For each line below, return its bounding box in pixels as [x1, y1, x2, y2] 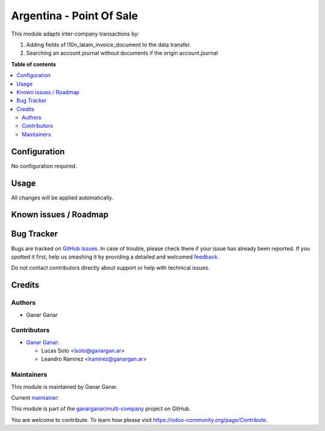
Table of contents [11, 60, 57, 68]
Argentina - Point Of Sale [11, 9, 138, 22]
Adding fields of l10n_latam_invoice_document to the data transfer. [26, 41, 191, 48]
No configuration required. [11, 162, 77, 169]
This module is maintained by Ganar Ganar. [11, 383, 119, 390]
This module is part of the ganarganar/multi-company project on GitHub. [11, 405, 191, 412]
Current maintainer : [11, 394, 60, 401]
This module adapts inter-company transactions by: [11, 30, 140, 37]
